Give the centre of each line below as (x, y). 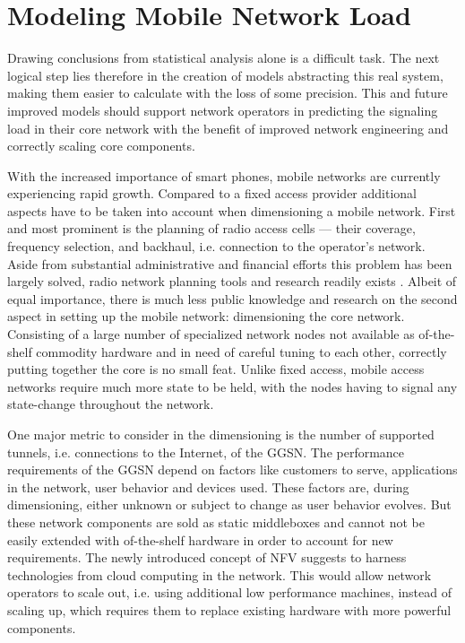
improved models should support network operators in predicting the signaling (223, 110)
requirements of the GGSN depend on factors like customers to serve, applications (232, 469)
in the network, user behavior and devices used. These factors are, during (208, 487)
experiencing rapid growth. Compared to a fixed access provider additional (212, 193)
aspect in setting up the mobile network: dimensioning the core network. (206, 316)
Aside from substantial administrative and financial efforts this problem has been (230, 263)
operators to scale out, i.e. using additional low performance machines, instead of (229, 592)
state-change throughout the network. (111, 404)
